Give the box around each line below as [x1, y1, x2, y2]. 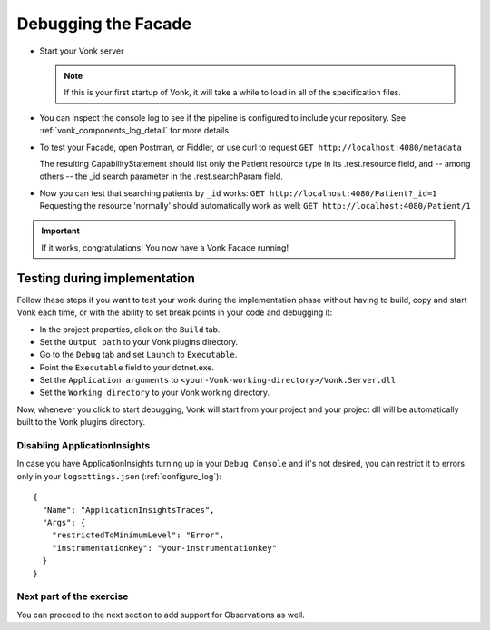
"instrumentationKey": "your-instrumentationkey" [51, 543, 277, 553]
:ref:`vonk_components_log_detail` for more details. [39, 125, 231, 136]
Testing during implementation [16, 271, 195, 286]
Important [41, 225, 81, 236]
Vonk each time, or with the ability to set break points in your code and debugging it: [16, 307, 333, 318]
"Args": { [42, 517, 86, 527]
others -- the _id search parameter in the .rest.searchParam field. [39, 171, 283, 182]
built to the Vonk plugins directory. [16, 417, 145, 428]
